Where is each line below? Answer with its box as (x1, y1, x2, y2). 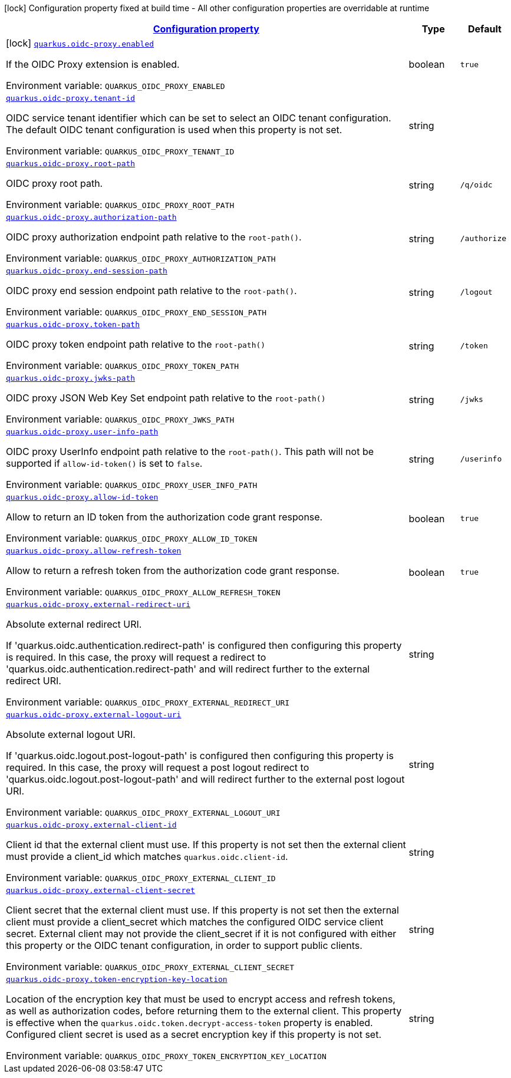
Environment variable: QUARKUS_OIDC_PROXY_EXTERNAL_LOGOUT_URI (6, 806, 281, 818)
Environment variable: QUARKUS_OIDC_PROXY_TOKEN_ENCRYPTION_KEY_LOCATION (6, 1050, 327, 1061)
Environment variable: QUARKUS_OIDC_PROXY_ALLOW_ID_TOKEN (6, 532, 258, 544)
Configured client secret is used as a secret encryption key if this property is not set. (6, 1028, 382, 1040)
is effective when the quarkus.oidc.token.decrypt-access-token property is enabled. (6, 1017, 373, 1028)
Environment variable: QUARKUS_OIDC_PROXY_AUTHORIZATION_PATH (6, 252, 276, 264)
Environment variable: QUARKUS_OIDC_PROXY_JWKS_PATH (6, 413, 235, 425)
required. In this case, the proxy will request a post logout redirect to (6, 761, 309, 773)
